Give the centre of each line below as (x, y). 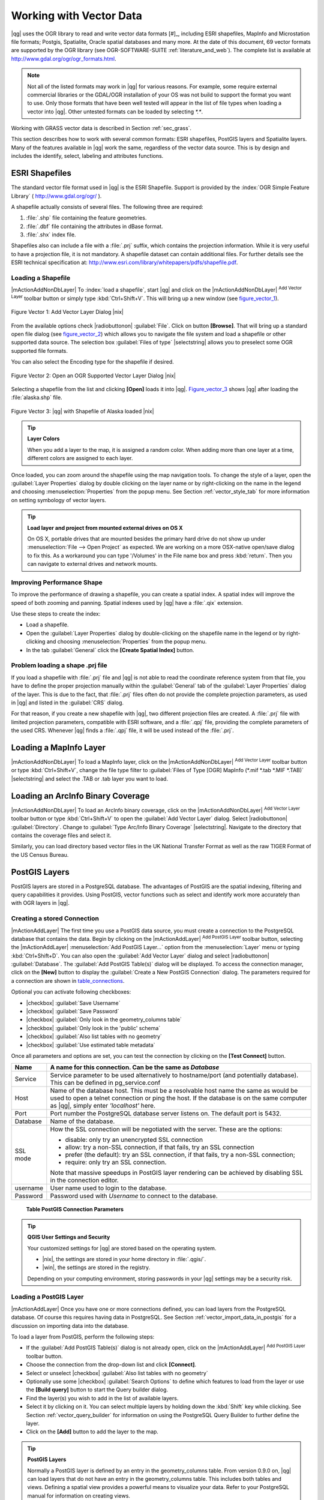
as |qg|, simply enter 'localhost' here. (103, 1106)
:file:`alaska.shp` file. (37, 397)
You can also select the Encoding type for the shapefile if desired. (92, 362)
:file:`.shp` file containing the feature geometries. (86, 218)
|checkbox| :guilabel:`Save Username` (73, 1003)
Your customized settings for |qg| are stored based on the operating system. (122, 1248)
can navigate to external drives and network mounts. (92, 564)
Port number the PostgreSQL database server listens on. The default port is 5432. (166, 1114)
